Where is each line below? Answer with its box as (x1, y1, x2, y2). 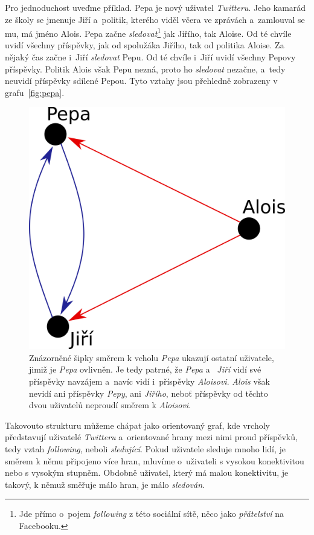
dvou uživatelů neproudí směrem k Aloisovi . (29, 399, 191, 411)
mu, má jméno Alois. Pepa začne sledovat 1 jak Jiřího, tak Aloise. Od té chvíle (5, 25, 292, 39)
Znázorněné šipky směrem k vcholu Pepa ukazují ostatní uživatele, (29, 351, 274, 364)
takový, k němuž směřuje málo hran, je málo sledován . (5, 478, 205, 490)
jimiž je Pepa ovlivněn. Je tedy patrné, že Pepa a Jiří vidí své (29, 363, 261, 376)
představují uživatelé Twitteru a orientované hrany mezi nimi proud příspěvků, (5, 431, 298, 443)
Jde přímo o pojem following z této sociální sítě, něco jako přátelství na (19, 507, 284, 520)
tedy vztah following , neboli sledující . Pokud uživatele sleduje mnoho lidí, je (5, 442, 286, 455)
